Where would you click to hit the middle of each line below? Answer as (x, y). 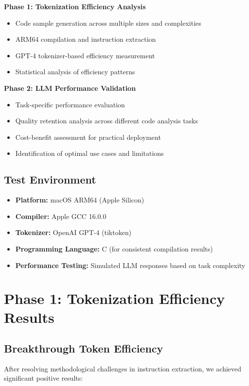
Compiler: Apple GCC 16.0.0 (61, 216)
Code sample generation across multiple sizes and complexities (108, 23)
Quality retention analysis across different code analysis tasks (107, 121)
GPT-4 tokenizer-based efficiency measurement (85, 55)
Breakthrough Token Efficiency (84, 348)
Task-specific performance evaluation (70, 104)
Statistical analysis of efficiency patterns (75, 72)
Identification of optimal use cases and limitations (89, 153)
